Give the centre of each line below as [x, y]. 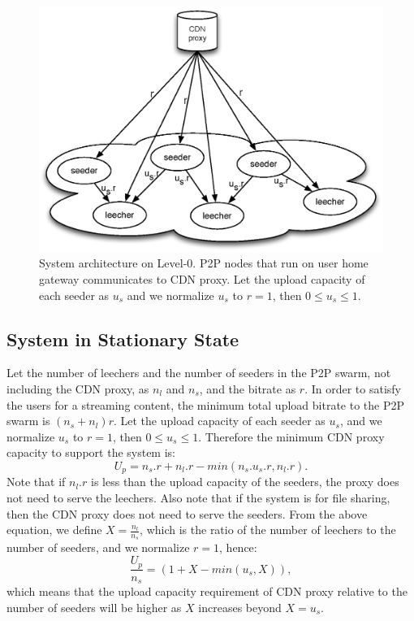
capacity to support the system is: [91, 452]
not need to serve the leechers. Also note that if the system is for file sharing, [198, 498]
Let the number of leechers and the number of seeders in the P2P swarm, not [199, 373]
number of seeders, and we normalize [98, 547]
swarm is [28, 421]
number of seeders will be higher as [94, 607]
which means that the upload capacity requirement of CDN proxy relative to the [207, 591]
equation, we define [54, 530]
